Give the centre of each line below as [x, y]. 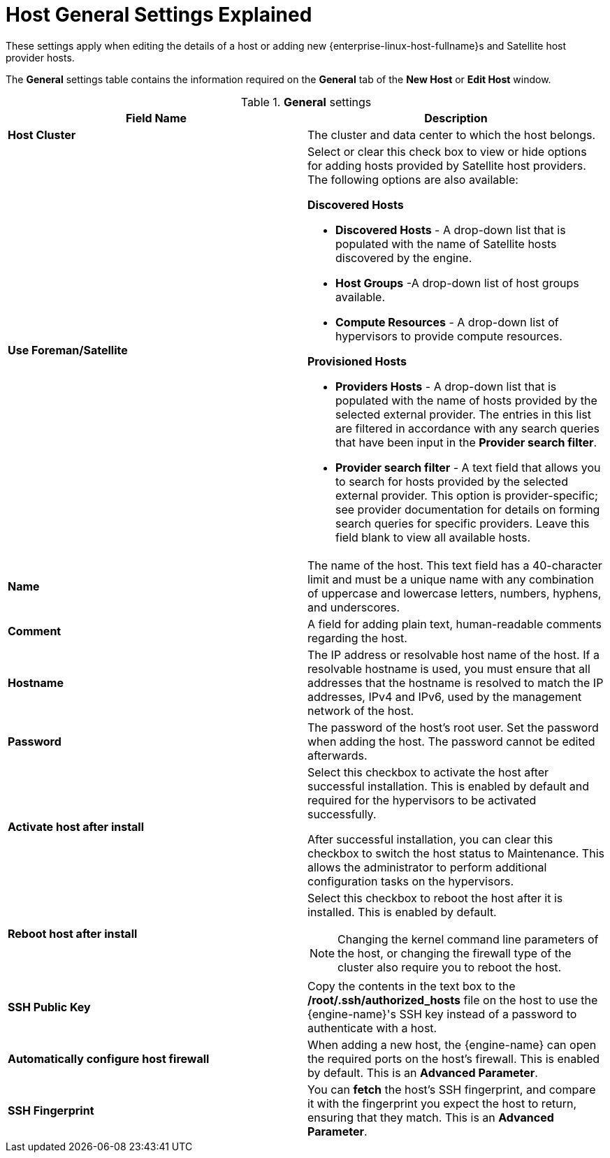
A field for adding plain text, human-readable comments [455, 624]
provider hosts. [40, 57]
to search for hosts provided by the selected [452, 481]
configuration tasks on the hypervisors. [411, 881]
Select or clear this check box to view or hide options [447, 151]
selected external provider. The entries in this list [464, 414]
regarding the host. [357, 638]
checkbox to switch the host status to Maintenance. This [456, 853]
